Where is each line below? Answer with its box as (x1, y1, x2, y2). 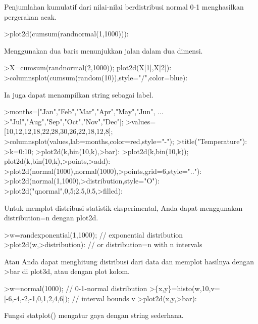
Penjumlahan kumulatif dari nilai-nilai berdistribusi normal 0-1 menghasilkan (4, 2, 244, 12)
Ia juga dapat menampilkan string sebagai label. (4, 89, 153, 100)
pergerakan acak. (4, 11, 57, 22)
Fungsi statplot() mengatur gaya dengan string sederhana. (4, 310, 184, 320)
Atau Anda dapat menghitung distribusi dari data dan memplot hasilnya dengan (4, 256, 254, 266)
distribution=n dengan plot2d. (4, 212, 98, 223)
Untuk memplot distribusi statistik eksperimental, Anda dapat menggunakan (4, 202, 243, 213)
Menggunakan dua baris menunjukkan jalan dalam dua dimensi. (4, 45, 203, 56)
